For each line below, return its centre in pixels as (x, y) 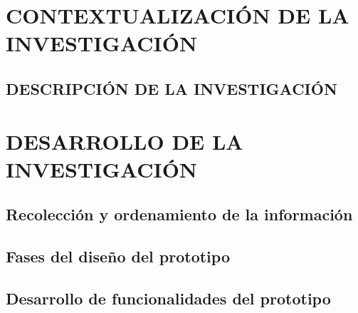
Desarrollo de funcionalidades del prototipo (168, 298)
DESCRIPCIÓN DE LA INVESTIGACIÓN (172, 88)
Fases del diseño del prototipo (118, 256)
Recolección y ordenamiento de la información (179, 214)
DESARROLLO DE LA (125, 141)
